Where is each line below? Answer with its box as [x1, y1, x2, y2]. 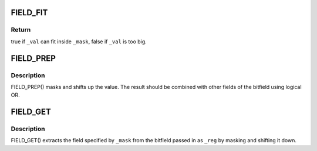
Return [11, 26, 31, 34]
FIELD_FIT [11, 8, 48, 18]
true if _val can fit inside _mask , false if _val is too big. [11, 38, 147, 45]
